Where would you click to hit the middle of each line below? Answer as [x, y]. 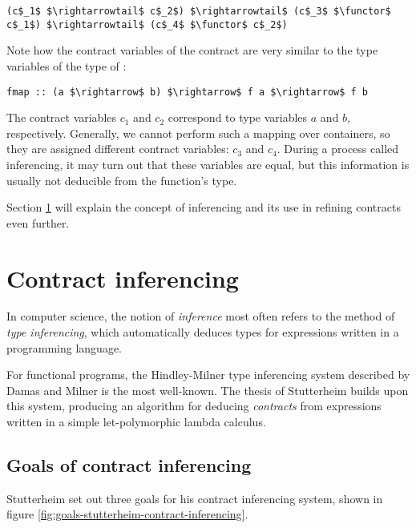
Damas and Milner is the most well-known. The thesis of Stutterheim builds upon [208, 390]
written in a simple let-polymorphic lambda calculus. [136, 421]
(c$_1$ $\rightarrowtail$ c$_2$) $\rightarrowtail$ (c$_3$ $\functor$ [199, 11]
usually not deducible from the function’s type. [122, 180]
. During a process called [338, 149]
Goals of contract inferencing [129, 464]
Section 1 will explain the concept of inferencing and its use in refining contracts [204, 207]
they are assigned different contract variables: [118, 149]
